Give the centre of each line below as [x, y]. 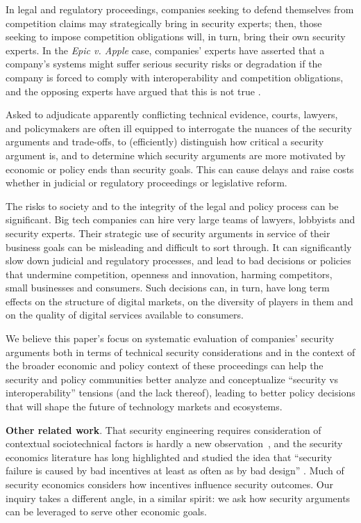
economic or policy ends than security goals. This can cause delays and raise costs [180, 169]
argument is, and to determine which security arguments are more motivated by [176, 155]
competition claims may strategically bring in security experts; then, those [164, 23]
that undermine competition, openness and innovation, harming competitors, [169, 274]
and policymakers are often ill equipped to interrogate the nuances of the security [179, 128]
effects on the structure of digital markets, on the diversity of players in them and [179, 301]
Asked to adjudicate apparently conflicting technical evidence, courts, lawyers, [172, 114]
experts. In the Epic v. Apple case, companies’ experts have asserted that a [165, 50]
